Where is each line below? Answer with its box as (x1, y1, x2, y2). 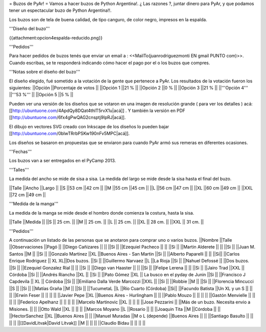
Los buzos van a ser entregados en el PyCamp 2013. (9, 158, 116, 164)
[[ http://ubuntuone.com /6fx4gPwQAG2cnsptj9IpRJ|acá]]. (9, 114, 126, 120)
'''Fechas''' (9, 148, 32, 155)
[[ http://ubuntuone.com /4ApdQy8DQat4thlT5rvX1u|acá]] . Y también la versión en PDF (9, 108, 186, 113)
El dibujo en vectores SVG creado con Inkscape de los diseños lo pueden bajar (9, 123, 169, 129)
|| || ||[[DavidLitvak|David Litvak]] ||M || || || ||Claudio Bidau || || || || (9, 320, 146, 326)
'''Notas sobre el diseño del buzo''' (9, 69, 80, 75)
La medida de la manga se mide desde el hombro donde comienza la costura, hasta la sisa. (9, 210, 195, 216)
